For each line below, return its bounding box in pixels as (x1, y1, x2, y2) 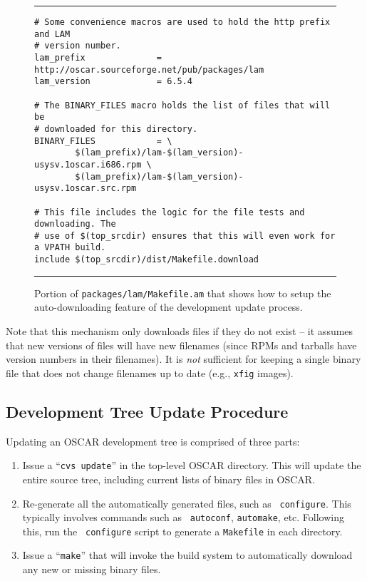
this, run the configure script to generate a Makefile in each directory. (22, 523, 343, 538)
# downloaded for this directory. (34, 123, 198, 134)
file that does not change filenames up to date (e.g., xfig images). (6, 365, 294, 380)
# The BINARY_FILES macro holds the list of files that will (34, 100, 331, 110)
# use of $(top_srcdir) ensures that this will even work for (34, 230, 336, 241)
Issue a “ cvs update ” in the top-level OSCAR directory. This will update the (22, 458, 361, 473)
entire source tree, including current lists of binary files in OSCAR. (22, 471, 316, 486)
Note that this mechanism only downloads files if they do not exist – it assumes (6, 324, 353, 339)
